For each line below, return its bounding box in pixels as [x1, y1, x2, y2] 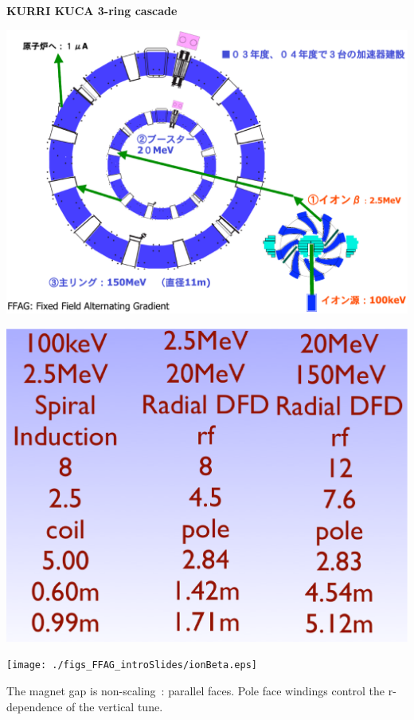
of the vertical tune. [66, 698, 163, 714]
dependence [6, 698, 63, 714]
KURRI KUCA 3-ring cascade [6, 2, 178, 18]
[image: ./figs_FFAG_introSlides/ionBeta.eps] [6, 659, 257, 671]
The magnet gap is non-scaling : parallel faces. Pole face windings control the [6, 682, 385, 698]
